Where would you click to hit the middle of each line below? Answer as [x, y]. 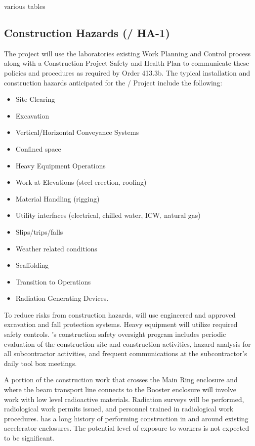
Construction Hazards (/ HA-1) [87, 32]
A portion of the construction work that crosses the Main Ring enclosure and [121, 380]
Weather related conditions [56, 248]
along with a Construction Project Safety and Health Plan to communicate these [127, 63]
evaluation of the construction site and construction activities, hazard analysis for [127, 344]
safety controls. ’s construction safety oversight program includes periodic [115, 334]
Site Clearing [35, 99]
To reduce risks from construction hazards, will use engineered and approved [120, 314]
